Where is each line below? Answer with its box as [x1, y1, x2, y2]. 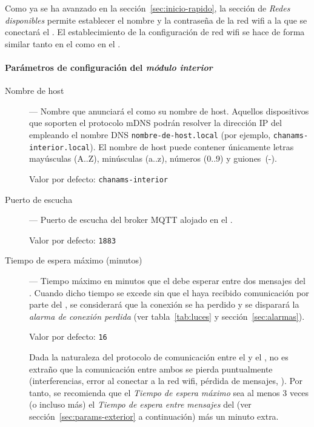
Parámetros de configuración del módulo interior [5, 61, 213, 73]
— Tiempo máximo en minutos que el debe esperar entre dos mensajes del [29, 274, 306, 286]
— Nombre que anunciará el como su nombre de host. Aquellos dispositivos [29, 104, 309, 117]
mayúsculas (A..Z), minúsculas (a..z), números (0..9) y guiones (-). [29, 152, 277, 165]
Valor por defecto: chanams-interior [29, 172, 168, 185]
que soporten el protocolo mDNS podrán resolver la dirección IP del [29, 116, 282, 129]
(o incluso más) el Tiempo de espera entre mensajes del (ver [29, 398, 252, 411]
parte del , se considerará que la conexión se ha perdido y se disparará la [29, 298, 299, 311]
